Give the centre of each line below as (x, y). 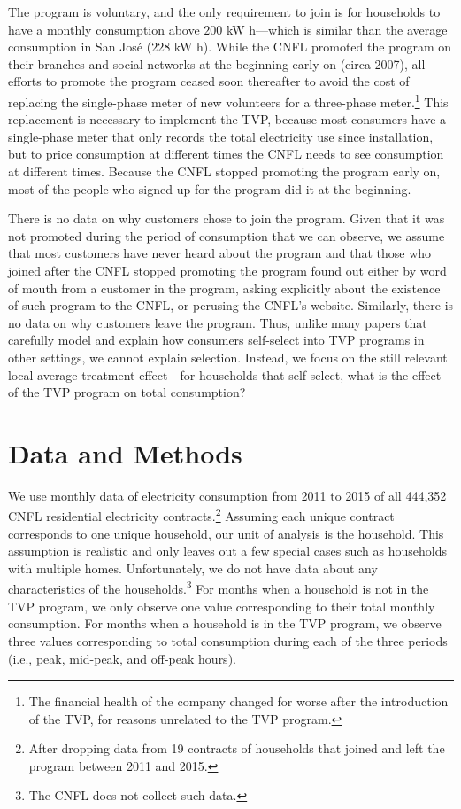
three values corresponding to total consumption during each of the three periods (228, 640)
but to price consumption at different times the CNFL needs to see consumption (226, 154)
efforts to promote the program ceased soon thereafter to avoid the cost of (209, 81)
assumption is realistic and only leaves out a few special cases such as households (227, 551)
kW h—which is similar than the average (337, 29)
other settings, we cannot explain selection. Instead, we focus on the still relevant (228, 357)
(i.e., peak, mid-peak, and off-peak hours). (122, 658)
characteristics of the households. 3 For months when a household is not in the (219, 587)
